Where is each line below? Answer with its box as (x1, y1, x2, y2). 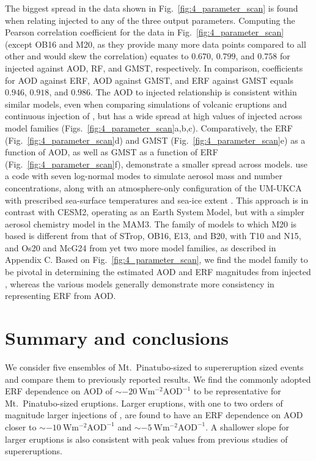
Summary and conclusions (5, 325, 229, 350)
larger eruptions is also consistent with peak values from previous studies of (5, 432, 288, 445)
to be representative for (193, 385, 281, 397)
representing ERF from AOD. (5, 289, 116, 302)
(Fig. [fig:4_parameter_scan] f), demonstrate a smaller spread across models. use (5, 157, 307, 170)
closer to (5, 420, 37, 433)
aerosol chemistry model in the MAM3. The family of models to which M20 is (5, 217, 297, 230)
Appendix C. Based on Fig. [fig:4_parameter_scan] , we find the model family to (5, 253, 308, 266)
